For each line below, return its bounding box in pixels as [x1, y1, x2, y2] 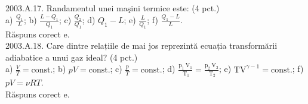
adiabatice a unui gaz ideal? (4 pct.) [5, 51, 138, 63]
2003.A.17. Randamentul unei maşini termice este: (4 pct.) [5, 2, 220, 14]
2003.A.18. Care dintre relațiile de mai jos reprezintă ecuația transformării [5, 39, 278, 52]
